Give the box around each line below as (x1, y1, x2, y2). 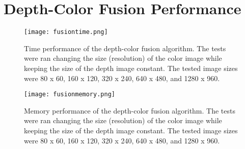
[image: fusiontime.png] (24, 28, 108, 36)
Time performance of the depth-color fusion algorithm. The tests (24, 43, 226, 53)
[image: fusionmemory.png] (24, 91, 115, 98)
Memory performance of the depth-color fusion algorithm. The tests (24, 105, 235, 116)
